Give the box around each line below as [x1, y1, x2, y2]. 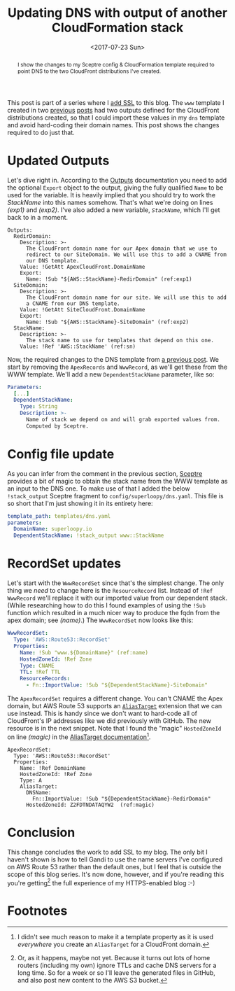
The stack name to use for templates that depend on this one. [25, 337, 215, 344]
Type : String [20, 403, 58, 410]
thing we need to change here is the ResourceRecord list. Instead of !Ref [7, 586, 213, 595]
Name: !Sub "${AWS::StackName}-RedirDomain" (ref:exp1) [25, 275, 192, 283]
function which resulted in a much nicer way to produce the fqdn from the [7, 609, 220, 617]
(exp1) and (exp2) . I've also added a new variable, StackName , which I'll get [7, 205, 220, 214]
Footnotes [7, 903, 68, 919]
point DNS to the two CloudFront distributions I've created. [17, 67, 162, 75]
